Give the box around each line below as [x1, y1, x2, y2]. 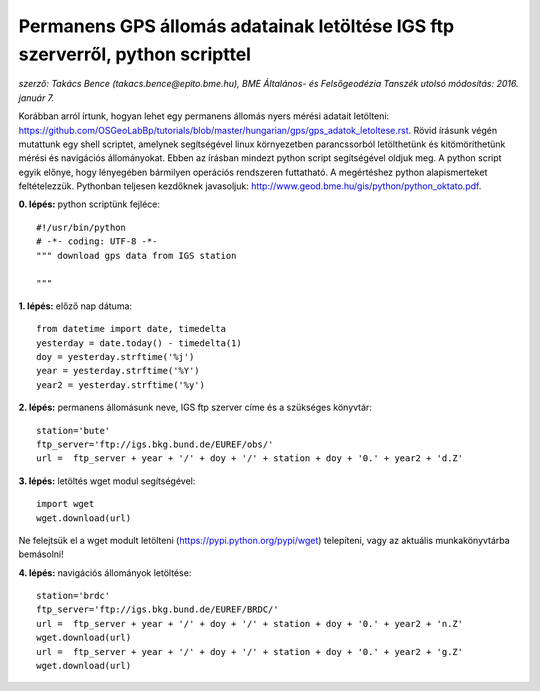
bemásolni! [18, 548, 64, 560]
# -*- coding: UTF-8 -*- [36, 236, 158, 247]
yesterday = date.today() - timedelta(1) [36, 337, 242, 349]
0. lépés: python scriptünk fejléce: [18, 198, 160, 210]
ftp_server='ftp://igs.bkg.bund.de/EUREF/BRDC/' [36, 604, 279, 615]
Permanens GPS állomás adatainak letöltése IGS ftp [18, 15, 455, 37]
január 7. [18, 91, 55, 104]
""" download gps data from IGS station [36, 250, 237, 261]
